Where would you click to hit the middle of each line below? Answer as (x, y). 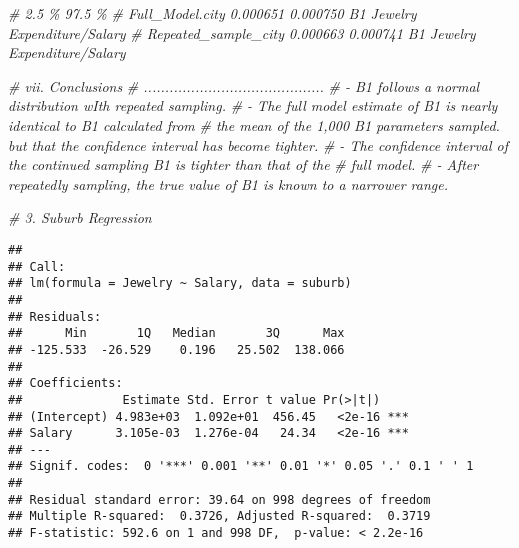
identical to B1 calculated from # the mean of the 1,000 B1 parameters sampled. (254, 124)
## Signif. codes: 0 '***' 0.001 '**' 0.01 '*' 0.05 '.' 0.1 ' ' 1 (241, 466)
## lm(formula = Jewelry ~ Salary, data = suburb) (180, 283)
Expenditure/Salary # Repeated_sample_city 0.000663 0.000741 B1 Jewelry (242, 32)
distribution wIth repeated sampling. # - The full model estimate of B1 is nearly (253, 105)
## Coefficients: (65, 383)
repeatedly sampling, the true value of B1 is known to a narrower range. (228, 183)
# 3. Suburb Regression (80, 217)
